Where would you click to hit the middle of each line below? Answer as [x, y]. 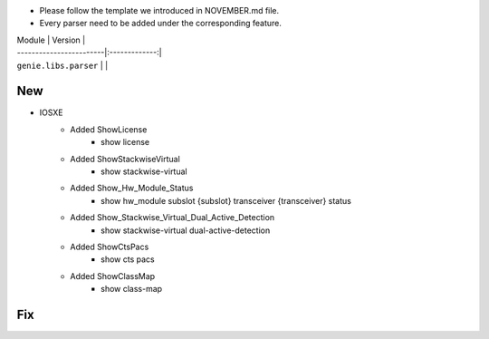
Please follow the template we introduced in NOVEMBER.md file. [159, 10]
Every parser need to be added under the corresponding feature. [161, 24]
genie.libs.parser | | [62, 65]
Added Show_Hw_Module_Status [132, 188]
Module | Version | [51, 40]
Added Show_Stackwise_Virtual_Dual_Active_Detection [173, 218]
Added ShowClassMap [113, 276]
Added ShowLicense [109, 129]
